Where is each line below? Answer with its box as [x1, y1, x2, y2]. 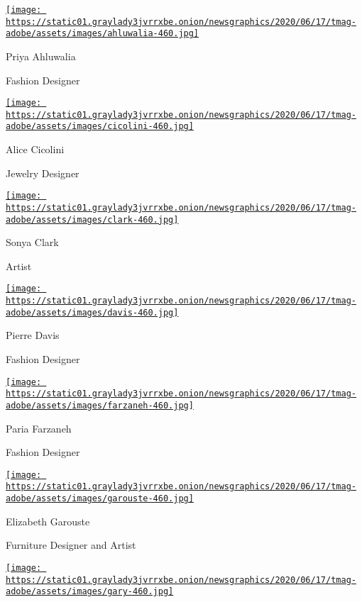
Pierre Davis [6, 328, 60, 342]
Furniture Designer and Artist [6, 537, 136, 552]
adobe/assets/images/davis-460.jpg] [6, 307, 179, 318]
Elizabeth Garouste [6, 513, 90, 528]
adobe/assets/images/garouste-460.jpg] [6, 494, 194, 504]
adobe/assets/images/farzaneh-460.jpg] [6, 400, 194, 411]
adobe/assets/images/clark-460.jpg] [6, 214, 179, 225]
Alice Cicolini [6, 142, 65, 157]
